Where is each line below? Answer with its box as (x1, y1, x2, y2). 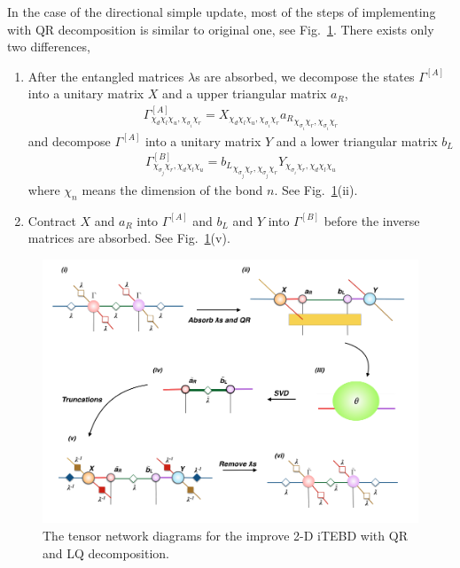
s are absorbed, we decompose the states (195, 66, 415, 85)
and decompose (27, 131, 111, 150)
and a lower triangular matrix (276, 131, 438, 150)
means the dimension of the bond (82, 180, 263, 198)
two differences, (7, 37, 90, 56)
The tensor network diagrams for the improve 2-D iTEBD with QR (43, 526, 408, 545)
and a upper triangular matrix (162, 84, 327, 103)
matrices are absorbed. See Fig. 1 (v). (27, 229, 230, 247)
